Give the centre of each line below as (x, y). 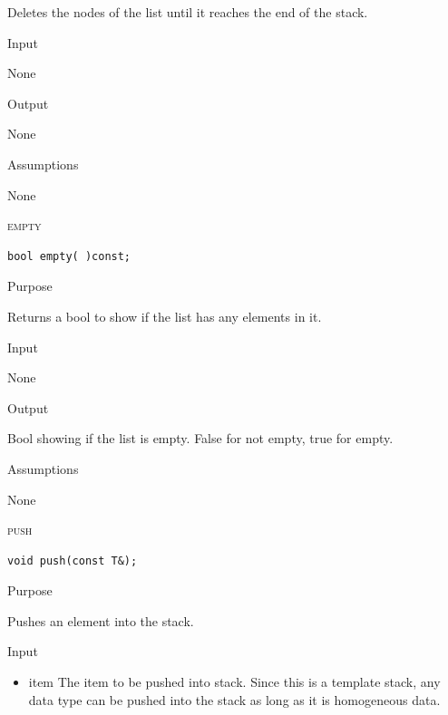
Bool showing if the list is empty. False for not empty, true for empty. (200, 438)
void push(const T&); (73, 560)
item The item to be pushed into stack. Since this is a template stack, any (234, 682)
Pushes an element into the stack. (101, 620)
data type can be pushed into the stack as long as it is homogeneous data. (234, 699)
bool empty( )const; (69, 256)
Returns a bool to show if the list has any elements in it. (165, 316)
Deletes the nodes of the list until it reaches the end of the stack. (188, 12)
